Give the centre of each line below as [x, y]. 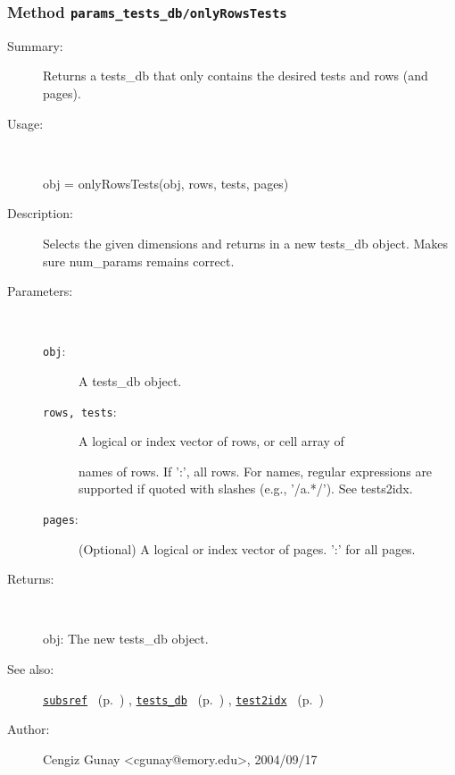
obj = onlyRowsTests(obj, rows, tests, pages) [166, 183]
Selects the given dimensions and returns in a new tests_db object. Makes [246, 243]
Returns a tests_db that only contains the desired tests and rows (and [236, 76]
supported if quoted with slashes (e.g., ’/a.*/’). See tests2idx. [246, 489]
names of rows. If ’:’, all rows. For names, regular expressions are [256, 471]
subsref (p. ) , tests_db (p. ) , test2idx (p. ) [183, 699]
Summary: [35, 45]
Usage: [25, 123]
